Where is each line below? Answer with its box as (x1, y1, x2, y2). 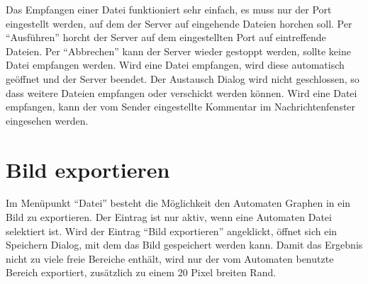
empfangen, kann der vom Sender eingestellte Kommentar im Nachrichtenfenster (6, 99, 356, 114)
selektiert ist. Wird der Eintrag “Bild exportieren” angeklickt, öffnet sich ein (6, 223, 338, 238)
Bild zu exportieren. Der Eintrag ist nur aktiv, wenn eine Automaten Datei (6, 210, 332, 225)
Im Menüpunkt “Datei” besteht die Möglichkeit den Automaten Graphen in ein (6, 195, 351, 210)
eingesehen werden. (6, 113, 89, 127)
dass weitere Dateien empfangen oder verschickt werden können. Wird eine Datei (6, 85, 357, 100)
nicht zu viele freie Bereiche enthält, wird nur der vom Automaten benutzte (6, 251, 334, 266)
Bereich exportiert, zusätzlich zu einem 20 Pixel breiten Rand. (6, 265, 277, 280)
